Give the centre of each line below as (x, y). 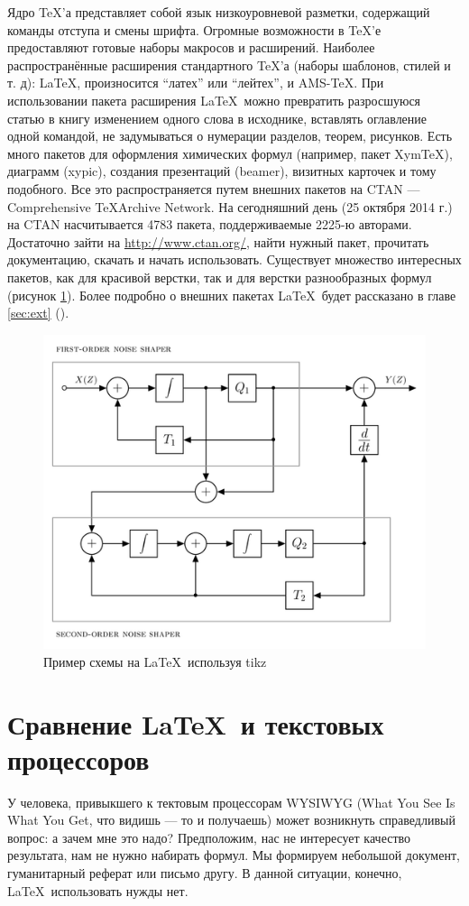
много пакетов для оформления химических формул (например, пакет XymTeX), (230, 153)
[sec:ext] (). (38, 313)
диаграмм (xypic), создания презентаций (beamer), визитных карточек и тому (222, 171)
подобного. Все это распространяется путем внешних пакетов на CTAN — (214, 188)
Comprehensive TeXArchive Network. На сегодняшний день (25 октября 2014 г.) (230, 206)
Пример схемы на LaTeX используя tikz (155, 661)
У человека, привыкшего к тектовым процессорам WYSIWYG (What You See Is (231, 802)
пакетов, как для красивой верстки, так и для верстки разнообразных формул (220, 277)
